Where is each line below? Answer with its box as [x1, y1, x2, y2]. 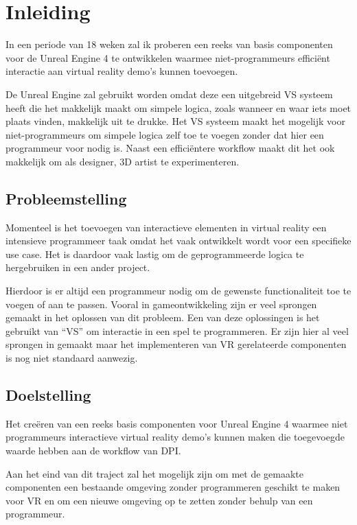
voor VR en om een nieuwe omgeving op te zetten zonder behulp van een [5, 493, 313, 507]
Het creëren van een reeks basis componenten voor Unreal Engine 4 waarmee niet [5, 416, 348, 430]
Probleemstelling [5, 187, 127, 209]
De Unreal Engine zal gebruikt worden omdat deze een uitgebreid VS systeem [5, 86, 333, 101]
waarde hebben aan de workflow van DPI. [5, 443, 181, 457]
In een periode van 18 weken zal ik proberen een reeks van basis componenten [5, 37, 333, 51]
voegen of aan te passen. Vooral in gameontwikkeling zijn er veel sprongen [5, 296, 317, 311]
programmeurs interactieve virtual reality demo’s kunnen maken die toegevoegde [5, 430, 345, 444]
